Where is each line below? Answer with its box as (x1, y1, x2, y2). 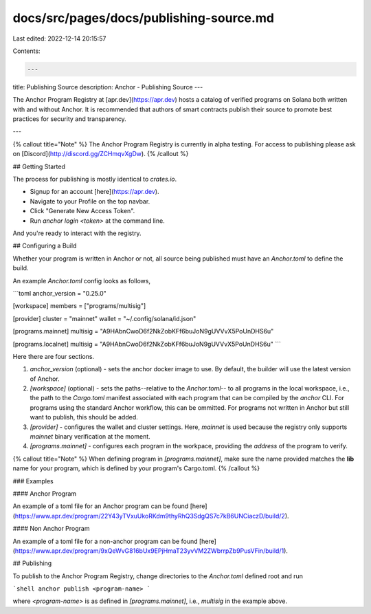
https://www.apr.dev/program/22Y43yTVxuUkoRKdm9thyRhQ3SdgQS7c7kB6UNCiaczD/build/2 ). (14, 512, 289, 520)
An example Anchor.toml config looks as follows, (12, 276, 151, 285)
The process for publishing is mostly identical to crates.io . (12, 175, 177, 184)
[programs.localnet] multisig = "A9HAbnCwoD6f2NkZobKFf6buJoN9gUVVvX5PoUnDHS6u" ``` (12, 340, 282, 348)
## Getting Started (12, 162, 65, 171)
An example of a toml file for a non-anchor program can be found (12, 537, 199, 545)
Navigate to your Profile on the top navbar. (30, 197, 150, 206)
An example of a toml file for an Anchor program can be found (12, 502, 189, 510)
